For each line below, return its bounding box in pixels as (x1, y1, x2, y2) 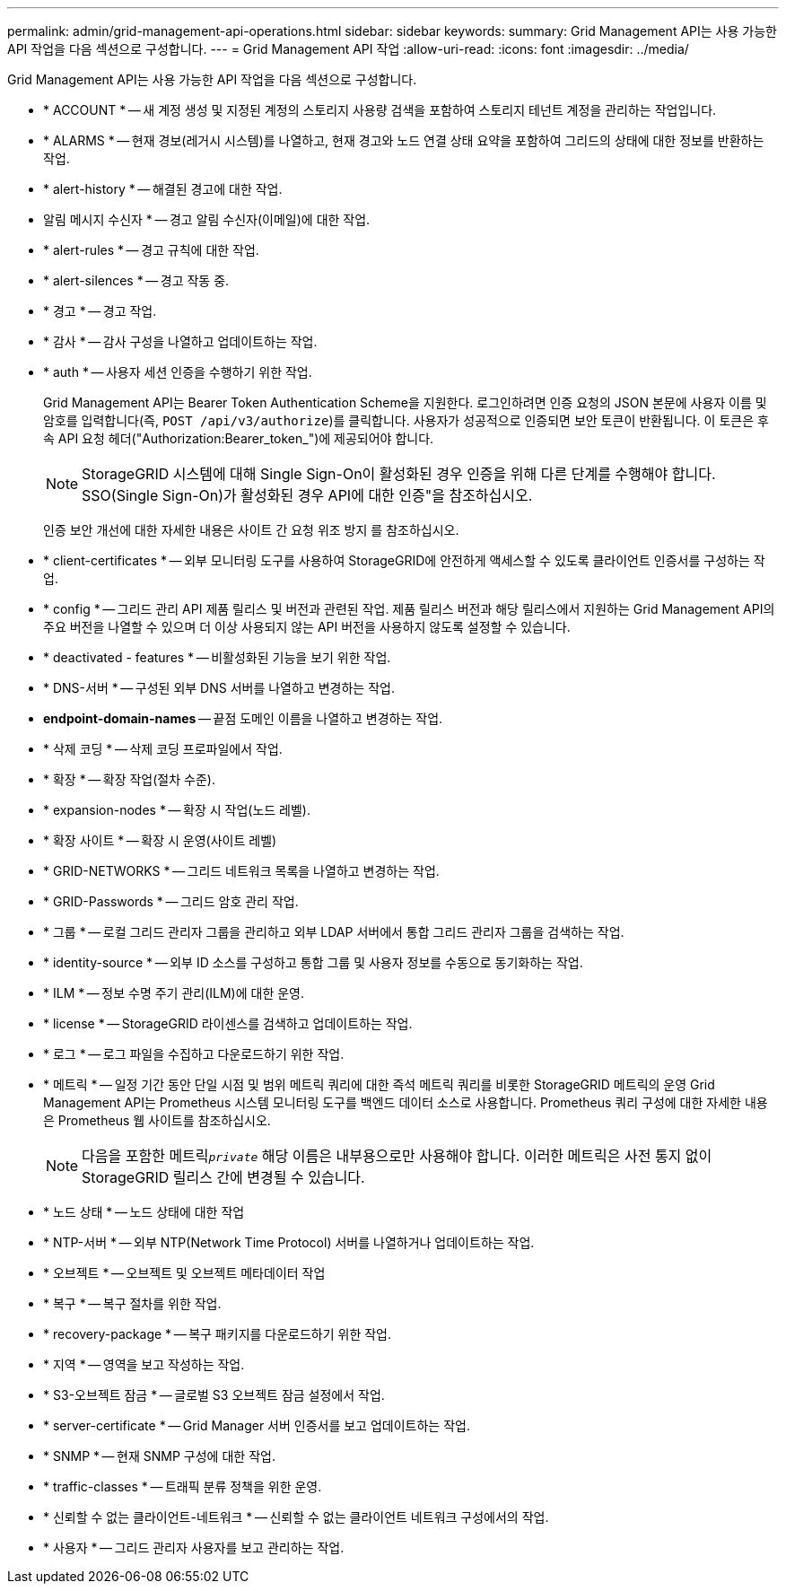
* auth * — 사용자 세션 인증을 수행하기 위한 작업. (43, 364, 312, 380)
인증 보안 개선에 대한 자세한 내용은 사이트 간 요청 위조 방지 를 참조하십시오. (43, 522, 459, 538)
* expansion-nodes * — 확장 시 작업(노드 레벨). (43, 802, 310, 817)
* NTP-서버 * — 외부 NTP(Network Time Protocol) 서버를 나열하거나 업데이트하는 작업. (43, 1235, 535, 1250)
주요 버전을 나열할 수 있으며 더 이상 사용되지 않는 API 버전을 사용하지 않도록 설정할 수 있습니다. (43, 619, 571, 634)
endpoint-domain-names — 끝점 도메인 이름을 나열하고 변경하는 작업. (43, 711, 443, 726)
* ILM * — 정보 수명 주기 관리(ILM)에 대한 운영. (43, 985, 305, 1001)
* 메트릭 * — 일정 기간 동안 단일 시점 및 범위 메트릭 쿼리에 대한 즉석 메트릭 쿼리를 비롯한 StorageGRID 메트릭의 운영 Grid (43, 1077, 715, 1092)
